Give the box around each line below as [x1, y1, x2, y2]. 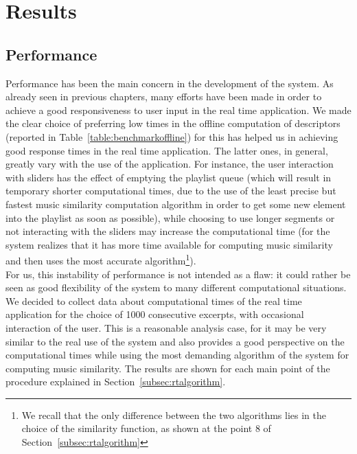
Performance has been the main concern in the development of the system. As [5, 76, 334, 90]
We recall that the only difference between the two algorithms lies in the [21, 407, 326, 422]
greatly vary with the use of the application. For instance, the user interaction [5, 157, 334, 171]
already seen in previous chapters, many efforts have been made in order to [5, 89, 322, 104]
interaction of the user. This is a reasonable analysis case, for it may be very [5, 320, 327, 334]
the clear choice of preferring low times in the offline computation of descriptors [5, 116, 341, 130]
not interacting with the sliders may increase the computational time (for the [5, 224, 330, 238]
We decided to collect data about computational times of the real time [5, 293, 302, 308]
